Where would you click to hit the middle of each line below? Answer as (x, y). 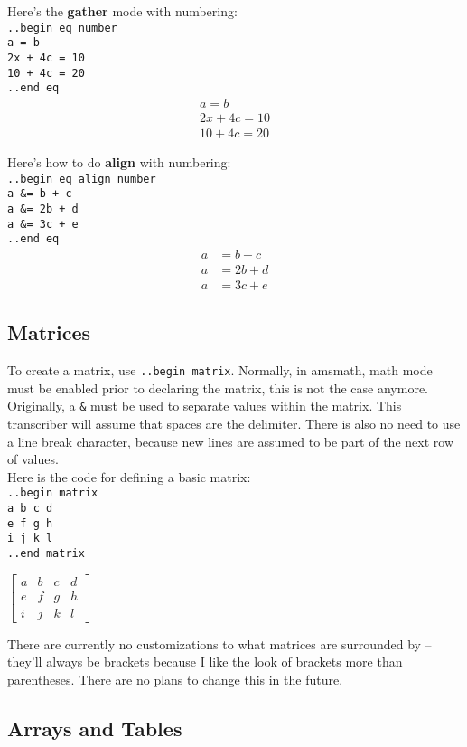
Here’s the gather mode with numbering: (122, 11)
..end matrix (46, 554)
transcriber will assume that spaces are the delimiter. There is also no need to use (234, 424)
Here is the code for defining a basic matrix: (129, 476)
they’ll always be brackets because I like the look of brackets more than (205, 662)
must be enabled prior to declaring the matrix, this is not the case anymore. (218, 388)
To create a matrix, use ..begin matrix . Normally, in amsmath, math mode (220, 370)
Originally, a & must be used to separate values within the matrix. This (205, 406)
